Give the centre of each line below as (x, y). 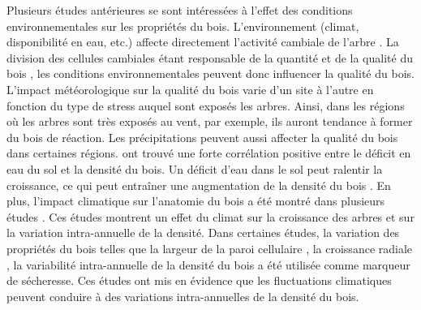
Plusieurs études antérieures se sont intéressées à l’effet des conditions (180, 10)
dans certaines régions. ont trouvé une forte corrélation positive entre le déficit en (209, 153)
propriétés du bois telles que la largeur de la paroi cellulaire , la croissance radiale (210, 248)
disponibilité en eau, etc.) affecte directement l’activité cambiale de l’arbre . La (203, 42)
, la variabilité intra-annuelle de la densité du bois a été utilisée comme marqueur (208, 264)
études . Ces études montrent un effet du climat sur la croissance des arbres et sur (210, 216)
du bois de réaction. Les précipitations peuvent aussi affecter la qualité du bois (202, 137)
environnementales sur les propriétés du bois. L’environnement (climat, (183, 26)
